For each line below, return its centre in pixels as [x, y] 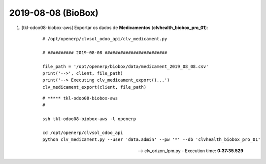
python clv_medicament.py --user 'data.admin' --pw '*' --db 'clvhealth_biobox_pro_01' [152, 140]
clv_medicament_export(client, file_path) [95, 87]
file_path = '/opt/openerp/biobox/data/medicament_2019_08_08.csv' [126, 66]
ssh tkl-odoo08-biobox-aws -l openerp [89, 119]
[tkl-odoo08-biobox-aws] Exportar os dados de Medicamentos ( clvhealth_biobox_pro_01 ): [115, 28]
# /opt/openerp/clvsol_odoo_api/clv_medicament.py [105, 39]
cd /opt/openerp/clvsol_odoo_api [83, 133]
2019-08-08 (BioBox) [54, 13]
